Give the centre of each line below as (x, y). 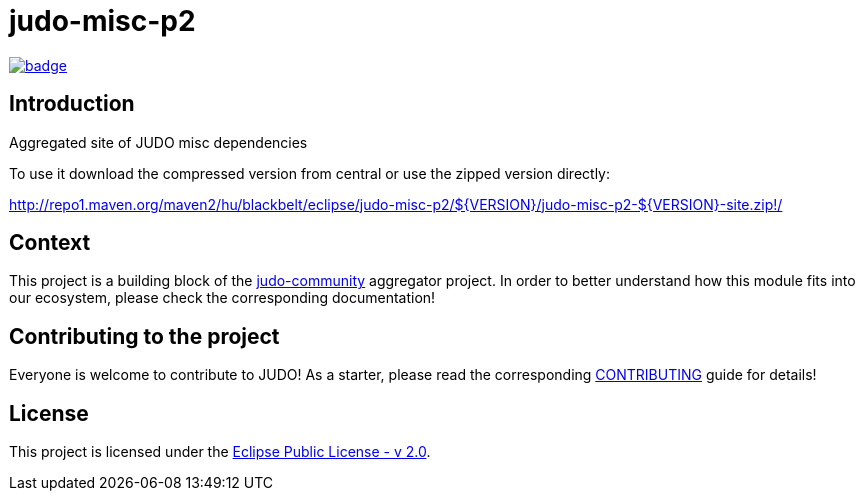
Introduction (72, 104)
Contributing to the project (144, 336)
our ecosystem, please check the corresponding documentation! (222, 298)
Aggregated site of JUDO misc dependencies (158, 142)
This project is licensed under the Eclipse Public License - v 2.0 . (220, 452)
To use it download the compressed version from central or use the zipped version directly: (310, 173)
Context (50, 243)
